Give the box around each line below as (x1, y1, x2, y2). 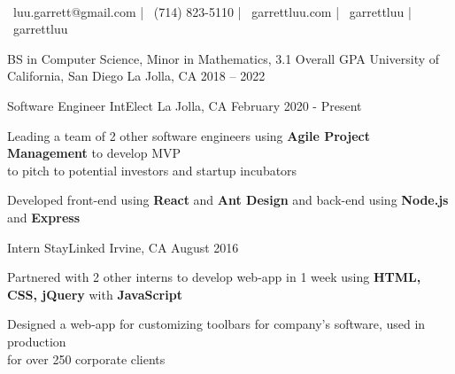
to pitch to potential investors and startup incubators (7, 160, 297, 179)
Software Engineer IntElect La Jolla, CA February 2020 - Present (7, 96, 362, 114)
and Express (7, 207, 80, 226)
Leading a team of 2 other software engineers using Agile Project (7, 126, 371, 144)
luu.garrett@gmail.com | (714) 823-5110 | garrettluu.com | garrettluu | (12, 2, 412, 20)
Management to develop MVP (7, 144, 181, 162)
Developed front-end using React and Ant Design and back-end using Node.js (7, 191, 449, 209)
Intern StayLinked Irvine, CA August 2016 (7, 238, 239, 256)
